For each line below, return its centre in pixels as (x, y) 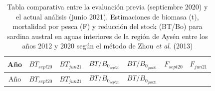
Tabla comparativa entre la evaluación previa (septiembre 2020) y (107, 6)
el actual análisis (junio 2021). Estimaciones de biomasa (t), (107, 16)
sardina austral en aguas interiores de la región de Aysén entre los (107, 36)
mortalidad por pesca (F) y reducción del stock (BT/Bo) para (107, 26)
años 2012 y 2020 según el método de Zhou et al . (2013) (107, 46)
